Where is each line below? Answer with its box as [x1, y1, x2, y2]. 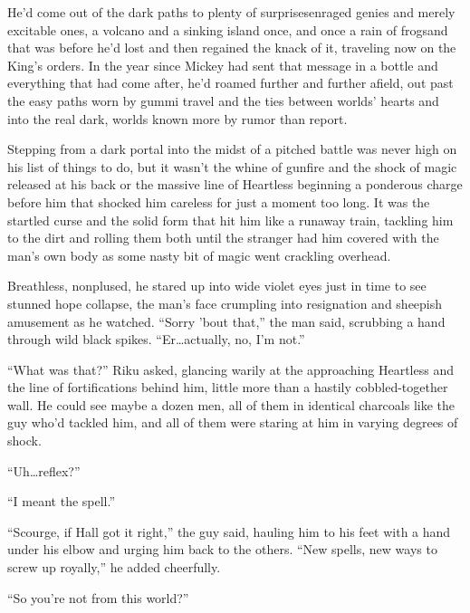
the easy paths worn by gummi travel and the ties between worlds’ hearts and [7, 91, 439, 110]
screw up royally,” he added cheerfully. [7, 558, 221, 577]
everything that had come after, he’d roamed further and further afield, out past [7, 73, 454, 92]
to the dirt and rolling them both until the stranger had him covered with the [7, 228, 439, 247]
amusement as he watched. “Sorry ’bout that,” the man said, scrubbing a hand [7, 311, 446, 330]
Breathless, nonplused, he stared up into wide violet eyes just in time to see [7, 276, 427, 295]
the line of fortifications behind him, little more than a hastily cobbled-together [7, 378, 448, 397]
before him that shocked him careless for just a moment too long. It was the [7, 192, 430, 211]
